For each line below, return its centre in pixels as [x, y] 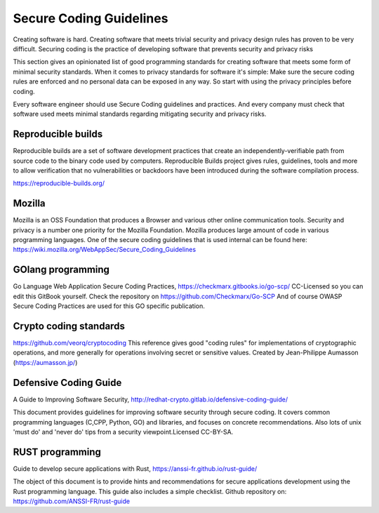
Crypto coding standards [69, 326]
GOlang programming [61, 270]
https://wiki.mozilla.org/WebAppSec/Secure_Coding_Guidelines [105, 250]
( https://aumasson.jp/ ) [45, 362]
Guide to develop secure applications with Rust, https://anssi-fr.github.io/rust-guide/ [135, 468]
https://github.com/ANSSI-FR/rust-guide [71, 501]
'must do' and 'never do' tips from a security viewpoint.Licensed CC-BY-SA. [123, 432]
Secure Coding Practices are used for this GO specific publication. [109, 306]
